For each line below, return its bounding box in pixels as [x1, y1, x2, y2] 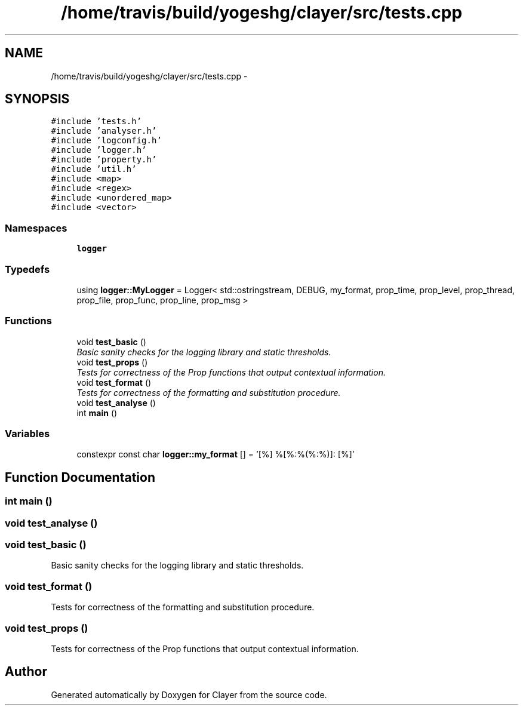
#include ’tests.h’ [51, 116, 142, 127]
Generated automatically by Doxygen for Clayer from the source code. [51, 689, 327, 700]
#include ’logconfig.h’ [51, 136, 162, 146]
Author [5, 664, 47, 680]
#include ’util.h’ [51, 164, 137, 174]
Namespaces [5, 222, 67, 234]
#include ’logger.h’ [51, 145, 147, 155]
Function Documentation [5, 469, 155, 485]
